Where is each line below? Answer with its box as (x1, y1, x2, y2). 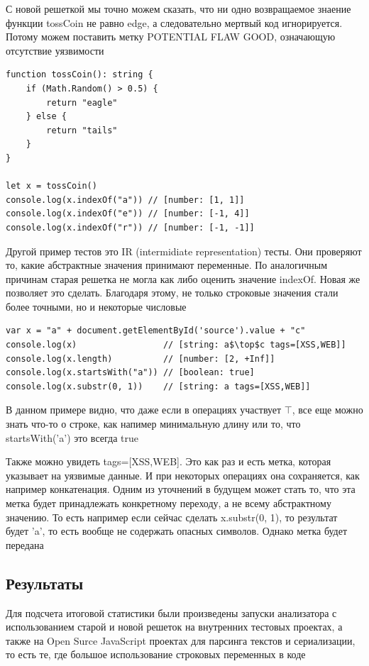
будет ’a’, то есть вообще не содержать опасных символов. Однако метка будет (6, 523, 348, 538)
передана (6, 537, 44, 552)
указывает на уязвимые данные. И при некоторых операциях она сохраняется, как (6, 467, 360, 482)
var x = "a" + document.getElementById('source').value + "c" (6, 326, 306, 336)
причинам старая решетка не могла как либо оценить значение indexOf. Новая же (6, 271, 360, 286)
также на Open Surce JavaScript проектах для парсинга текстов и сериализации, (6, 633, 356, 648)
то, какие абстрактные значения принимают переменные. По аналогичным (6, 257, 328, 272)
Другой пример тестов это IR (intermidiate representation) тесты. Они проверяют (6, 243, 362, 258)
